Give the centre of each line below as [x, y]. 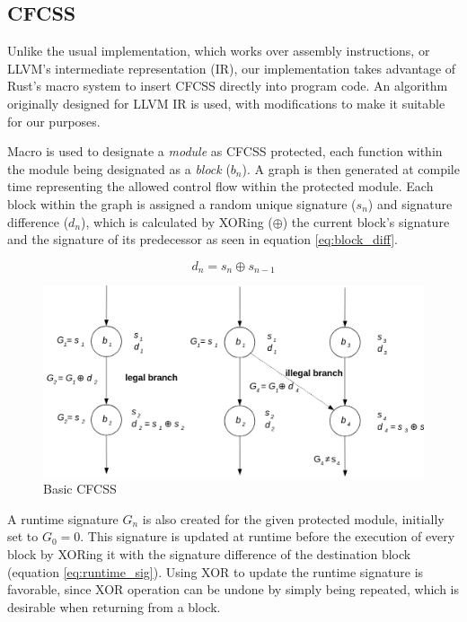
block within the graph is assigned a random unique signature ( [182, 203]
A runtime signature [63, 518]
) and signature [410, 203]
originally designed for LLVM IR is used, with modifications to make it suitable [226, 103]
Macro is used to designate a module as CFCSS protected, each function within [225, 151]
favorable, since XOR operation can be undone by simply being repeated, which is [233, 589]
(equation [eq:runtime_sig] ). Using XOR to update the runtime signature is [216, 571]
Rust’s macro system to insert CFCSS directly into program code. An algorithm [228, 86]
